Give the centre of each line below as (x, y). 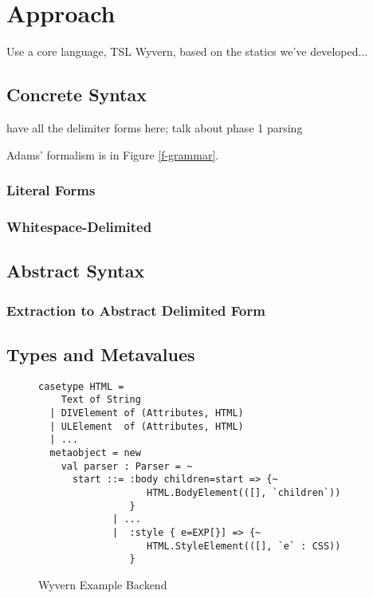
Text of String (101, 400)
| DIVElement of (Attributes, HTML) (147, 413)
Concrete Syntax (77, 94)
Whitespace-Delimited (79, 226)
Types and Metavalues (101, 354)
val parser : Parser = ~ (127, 466)
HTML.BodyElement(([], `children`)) (244, 492)
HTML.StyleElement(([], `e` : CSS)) (244, 546)
